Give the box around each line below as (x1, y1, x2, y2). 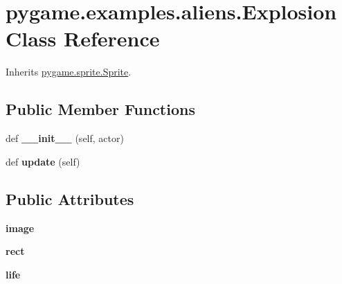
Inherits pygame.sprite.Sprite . (6, 64, 132, 79)
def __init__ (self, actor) (6, 131, 124, 145)
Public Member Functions (6, 98, 195, 120)
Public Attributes (6, 188, 134, 209)
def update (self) (6, 154, 80, 168)
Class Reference (6, 24, 160, 53)
